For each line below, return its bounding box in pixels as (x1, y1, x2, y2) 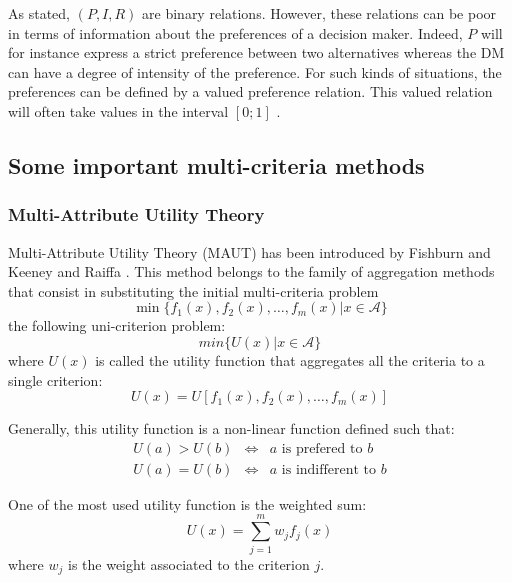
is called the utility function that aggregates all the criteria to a (95, 349, 485, 370)
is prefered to (281, 441, 363, 456)
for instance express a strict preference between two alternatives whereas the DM (8, 42, 505, 63)
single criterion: (8, 369, 103, 390)
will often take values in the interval (8, 100, 229, 121)
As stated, (8, 3, 70, 23)
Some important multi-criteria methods (8, 149, 425, 180)
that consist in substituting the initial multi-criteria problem (8, 280, 379, 301)
